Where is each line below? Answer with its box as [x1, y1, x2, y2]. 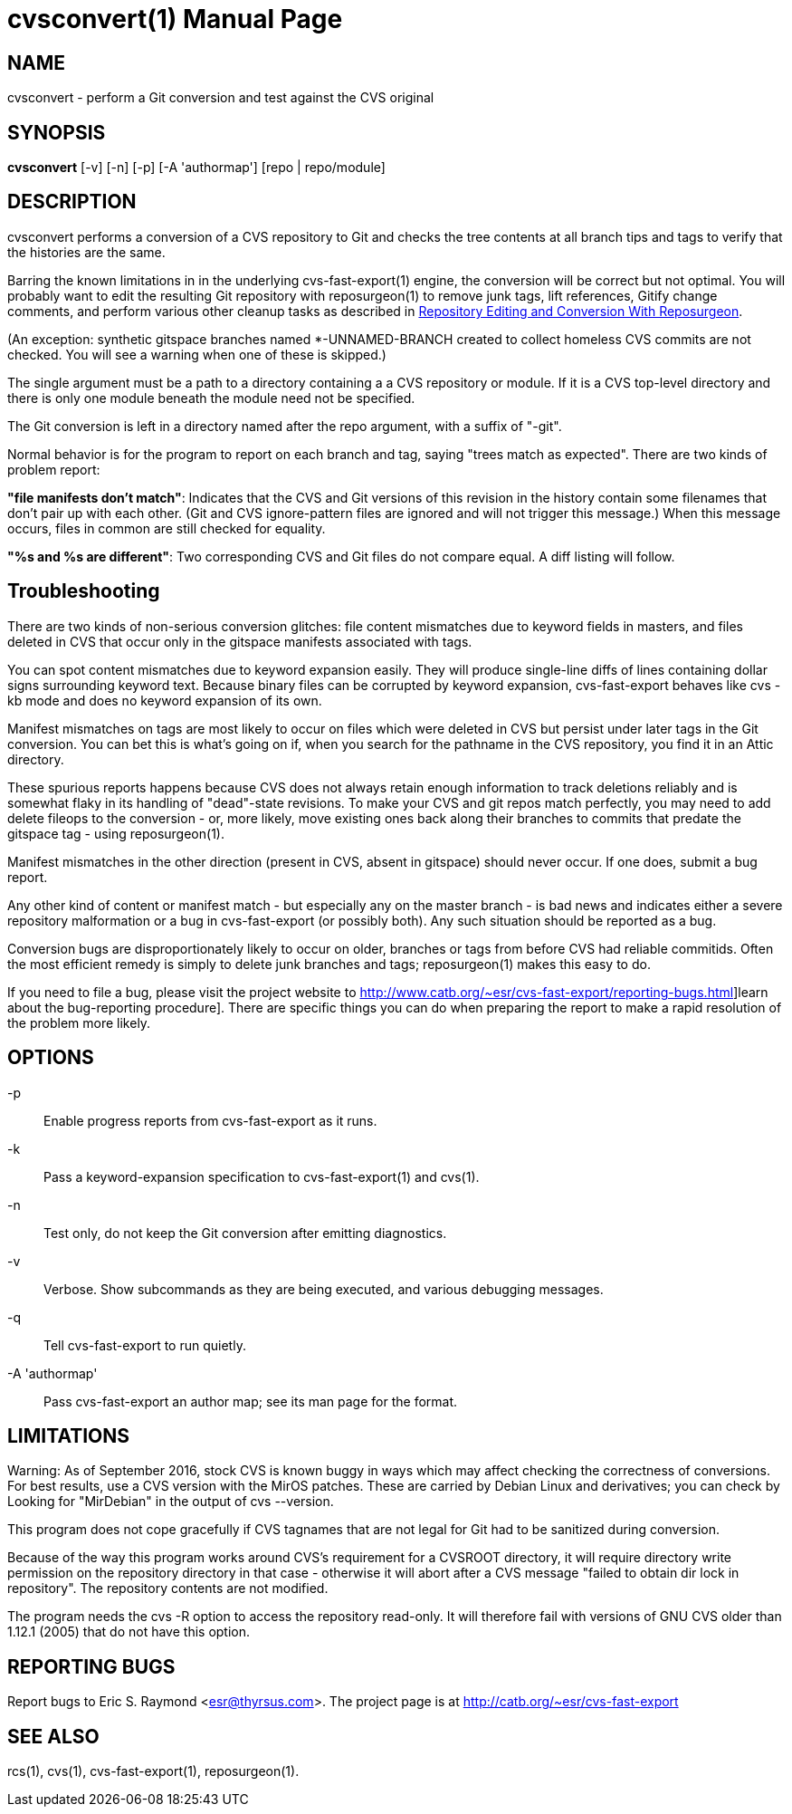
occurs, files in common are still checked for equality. [7, 520, 326, 536]
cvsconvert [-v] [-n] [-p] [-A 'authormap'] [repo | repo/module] [7, 159, 386, 176]
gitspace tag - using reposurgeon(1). [7, 825, 224, 841]
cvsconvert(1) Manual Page [7, 4, 343, 34]
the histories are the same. [7, 244, 166, 260]
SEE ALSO [7, 1724, 100, 1748]
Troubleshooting [7, 580, 160, 603]
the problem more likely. [7, 1014, 151, 1031]
